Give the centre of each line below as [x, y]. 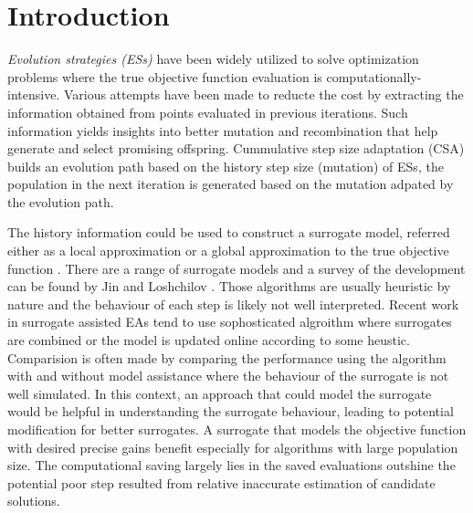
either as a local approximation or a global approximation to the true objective [228, 251]
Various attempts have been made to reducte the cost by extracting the [263, 94]
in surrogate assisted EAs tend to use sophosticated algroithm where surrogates [230, 322]
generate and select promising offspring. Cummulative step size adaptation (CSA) [236, 148]
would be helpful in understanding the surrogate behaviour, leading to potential [231, 411]
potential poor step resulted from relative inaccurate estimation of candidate [221, 482]
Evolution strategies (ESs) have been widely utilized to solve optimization [213, 59]
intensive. [34, 94]
